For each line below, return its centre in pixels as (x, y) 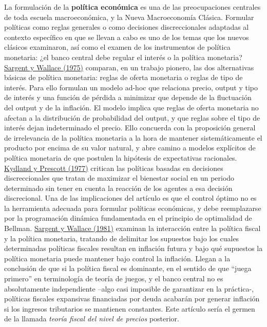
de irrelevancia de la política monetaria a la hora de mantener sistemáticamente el (133, 137)
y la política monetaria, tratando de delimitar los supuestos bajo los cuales (122, 238)
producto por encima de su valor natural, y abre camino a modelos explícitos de (130, 148)
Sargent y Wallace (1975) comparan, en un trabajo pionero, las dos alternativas (129, 67)
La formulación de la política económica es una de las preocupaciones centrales (132, 7)
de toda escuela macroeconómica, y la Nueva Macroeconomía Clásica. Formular (129, 17)
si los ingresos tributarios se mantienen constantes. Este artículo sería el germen (130, 308)
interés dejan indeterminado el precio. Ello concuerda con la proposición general (130, 128)
